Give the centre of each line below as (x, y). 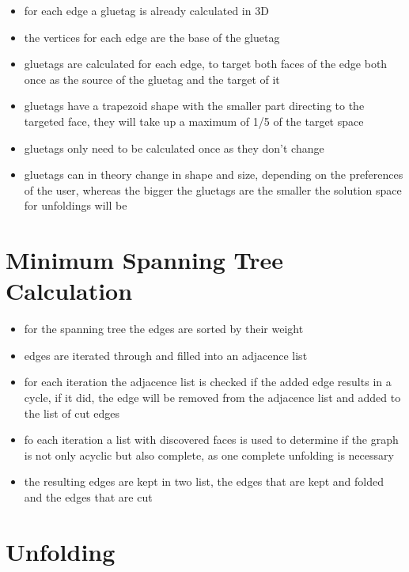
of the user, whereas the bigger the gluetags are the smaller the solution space (213, 189)
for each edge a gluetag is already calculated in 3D (146, 10)
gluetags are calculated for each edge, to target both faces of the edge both (206, 64)
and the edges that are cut (88, 497)
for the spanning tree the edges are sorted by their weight (164, 329)
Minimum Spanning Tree (145, 260)
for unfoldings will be (76, 205)
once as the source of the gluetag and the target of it (152, 79)
